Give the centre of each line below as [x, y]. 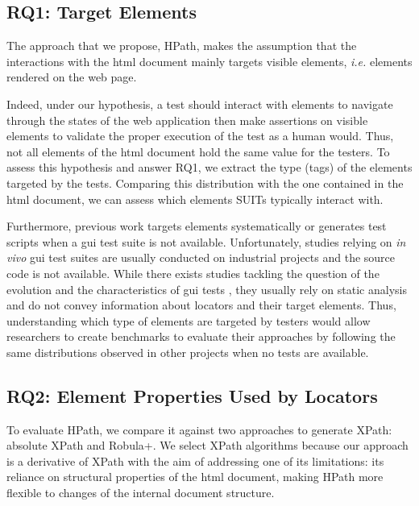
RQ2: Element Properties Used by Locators [192, 395]
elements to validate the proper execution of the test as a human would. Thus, [200, 136]
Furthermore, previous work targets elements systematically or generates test [197, 226]
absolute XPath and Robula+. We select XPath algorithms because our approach [207, 445]
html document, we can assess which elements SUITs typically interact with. [195, 199]
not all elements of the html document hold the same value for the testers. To [198, 151]
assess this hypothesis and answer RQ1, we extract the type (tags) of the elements [209, 167]
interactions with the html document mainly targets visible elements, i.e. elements [209, 61]
